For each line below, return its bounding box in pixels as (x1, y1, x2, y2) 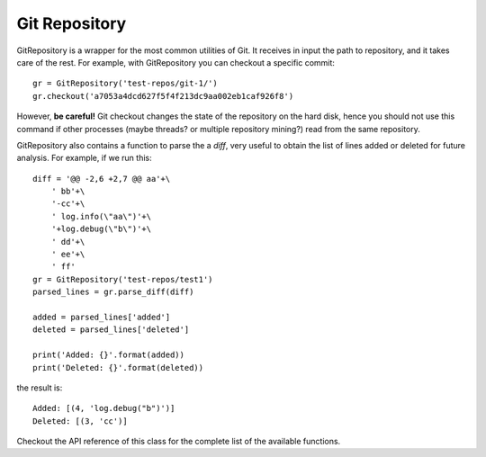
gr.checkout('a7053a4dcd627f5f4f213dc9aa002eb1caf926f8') (32, 91, 294, 101)
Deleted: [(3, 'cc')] (32, 416, 128, 426)
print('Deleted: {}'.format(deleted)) (32, 363, 204, 372)
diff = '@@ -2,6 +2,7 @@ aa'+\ (32, 174, 171, 184)
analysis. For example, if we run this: (16, 153, 152, 164)
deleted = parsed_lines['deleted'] (32, 325, 190, 335)
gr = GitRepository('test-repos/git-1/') (32, 78, 218, 89)
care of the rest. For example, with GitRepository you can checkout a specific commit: (16, 57, 335, 67)
